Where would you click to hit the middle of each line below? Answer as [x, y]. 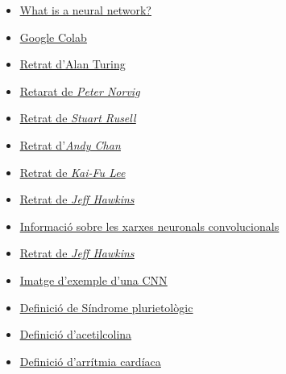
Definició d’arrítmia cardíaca [90, 361]
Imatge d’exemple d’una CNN [93, 279]
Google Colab [53, 37]
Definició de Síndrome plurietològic [106, 307]
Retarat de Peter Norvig [80, 90]
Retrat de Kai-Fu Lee [73, 172]
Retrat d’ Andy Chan [70, 144]
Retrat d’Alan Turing [73, 64]
